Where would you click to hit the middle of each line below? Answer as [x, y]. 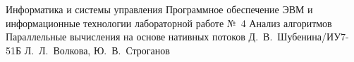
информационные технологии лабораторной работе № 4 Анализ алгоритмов [169, 23]
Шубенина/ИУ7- [313, 37]
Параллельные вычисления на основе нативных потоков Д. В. [139, 37]
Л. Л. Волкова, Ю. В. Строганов [97, 50]
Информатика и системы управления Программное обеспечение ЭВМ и [159, 9]
